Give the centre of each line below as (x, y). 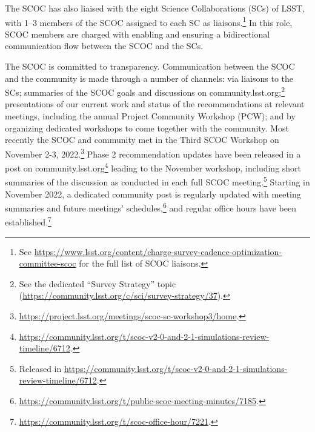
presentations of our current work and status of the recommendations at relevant (155, 104)
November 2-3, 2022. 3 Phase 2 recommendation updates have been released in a (153, 153)
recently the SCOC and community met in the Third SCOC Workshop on (142, 140)
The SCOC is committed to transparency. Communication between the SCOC (150, 66)
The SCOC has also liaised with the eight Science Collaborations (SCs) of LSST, (155, 8)
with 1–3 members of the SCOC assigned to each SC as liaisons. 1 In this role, (149, 21)
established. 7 (28, 221)
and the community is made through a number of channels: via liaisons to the (149, 78)
